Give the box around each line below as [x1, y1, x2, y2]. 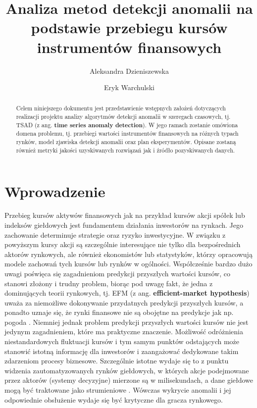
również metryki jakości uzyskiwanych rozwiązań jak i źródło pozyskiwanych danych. [16, 146, 235, 154]
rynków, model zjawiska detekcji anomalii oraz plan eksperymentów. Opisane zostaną [16, 138, 236, 146]
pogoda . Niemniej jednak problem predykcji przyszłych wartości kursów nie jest [4, 316, 249, 327]
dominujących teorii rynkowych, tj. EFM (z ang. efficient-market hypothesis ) [4, 288, 250, 298]
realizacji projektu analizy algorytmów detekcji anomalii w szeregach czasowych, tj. [16, 112, 231, 121]
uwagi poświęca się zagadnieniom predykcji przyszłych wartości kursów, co [4, 268, 230, 278]
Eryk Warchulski [104, 82, 154, 93]
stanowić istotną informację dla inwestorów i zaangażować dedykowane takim [4, 346, 239, 356]
